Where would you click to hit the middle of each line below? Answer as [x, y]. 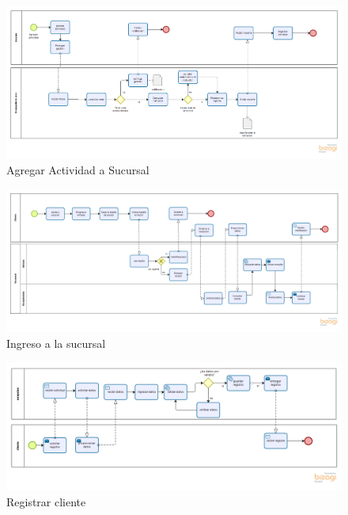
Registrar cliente [46, 501]
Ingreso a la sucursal [56, 343]
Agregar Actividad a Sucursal [78, 170]
